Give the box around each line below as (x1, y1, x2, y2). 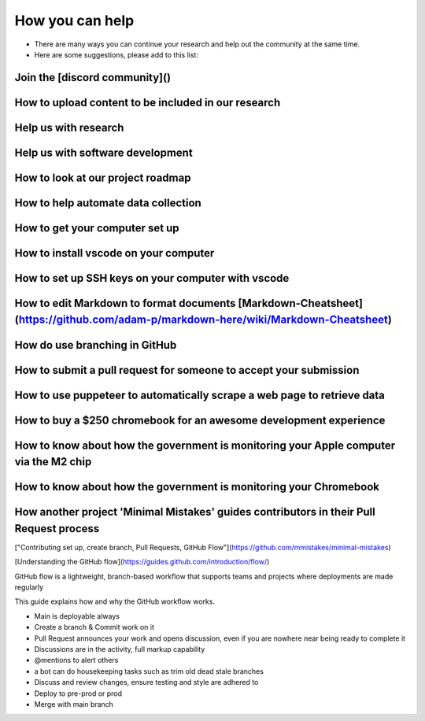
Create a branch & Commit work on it (34, 623, 155, 632)
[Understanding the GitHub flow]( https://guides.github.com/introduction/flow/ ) (14, 557, 270, 567)
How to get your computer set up (14, 221, 180, 235)
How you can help (14, 12, 135, 29)
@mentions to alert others (34, 656, 119, 665)
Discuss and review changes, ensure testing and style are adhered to (34, 678, 259, 687)
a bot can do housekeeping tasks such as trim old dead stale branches (34, 666, 264, 676)
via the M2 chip (14, 455, 92, 468)
